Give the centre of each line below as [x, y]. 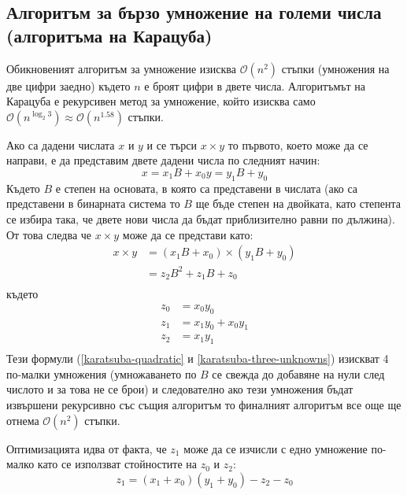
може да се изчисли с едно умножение [276, 448]
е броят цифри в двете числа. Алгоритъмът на [255, 85]
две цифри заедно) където [68, 85]
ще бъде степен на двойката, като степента [298, 203]
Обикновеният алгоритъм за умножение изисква [122, 68]
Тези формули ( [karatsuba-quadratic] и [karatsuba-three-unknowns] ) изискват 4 [198, 358]
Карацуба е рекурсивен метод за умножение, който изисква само [161, 101]
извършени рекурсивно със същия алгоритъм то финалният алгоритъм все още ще [204, 405]
